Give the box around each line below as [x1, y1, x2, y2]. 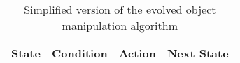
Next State [167, 45, 229, 61]
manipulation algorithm [62, 17, 178, 33]
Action [118, 45, 156, 61]
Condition [51, 45, 108, 61]
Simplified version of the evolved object [24, 1, 216, 17]
